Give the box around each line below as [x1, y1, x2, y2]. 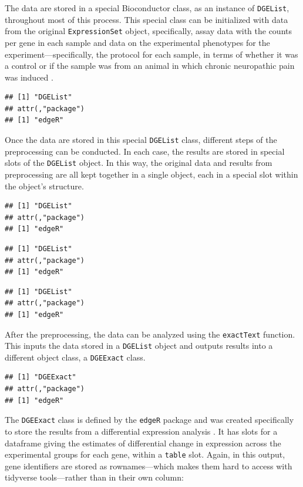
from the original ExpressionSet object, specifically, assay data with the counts [5, 25, 292, 37]
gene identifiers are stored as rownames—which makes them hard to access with [5, 459, 292, 472]
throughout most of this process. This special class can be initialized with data [5, 13, 288, 25]
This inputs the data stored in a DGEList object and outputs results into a [5, 339, 273, 352]
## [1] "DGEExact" [5, 373, 76, 382]
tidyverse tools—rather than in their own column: [5, 471, 184, 483]
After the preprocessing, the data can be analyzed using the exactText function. [5, 328, 295, 340]
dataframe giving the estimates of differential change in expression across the [5, 436, 281, 449]
